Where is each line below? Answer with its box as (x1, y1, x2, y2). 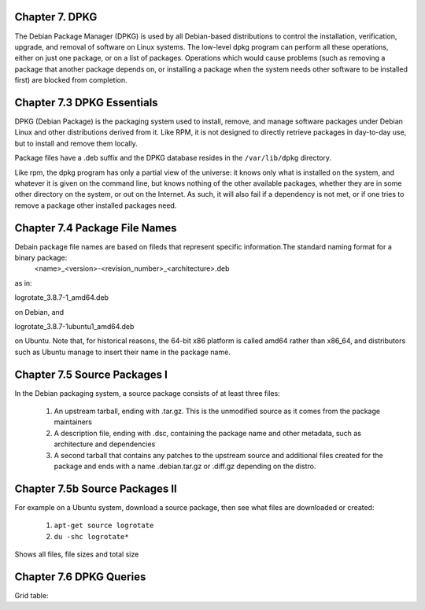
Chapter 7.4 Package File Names (14, 221, 177, 235)
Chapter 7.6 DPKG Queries (14, 570, 146, 583)
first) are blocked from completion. (14, 76, 128, 85)
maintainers (54, 417, 92, 427)
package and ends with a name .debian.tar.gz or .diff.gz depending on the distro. (54, 461, 316, 471)
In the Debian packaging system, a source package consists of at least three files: (14, 388, 281, 397)
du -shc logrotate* (54, 532, 129, 541)
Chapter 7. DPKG (14, 10, 98, 24)
